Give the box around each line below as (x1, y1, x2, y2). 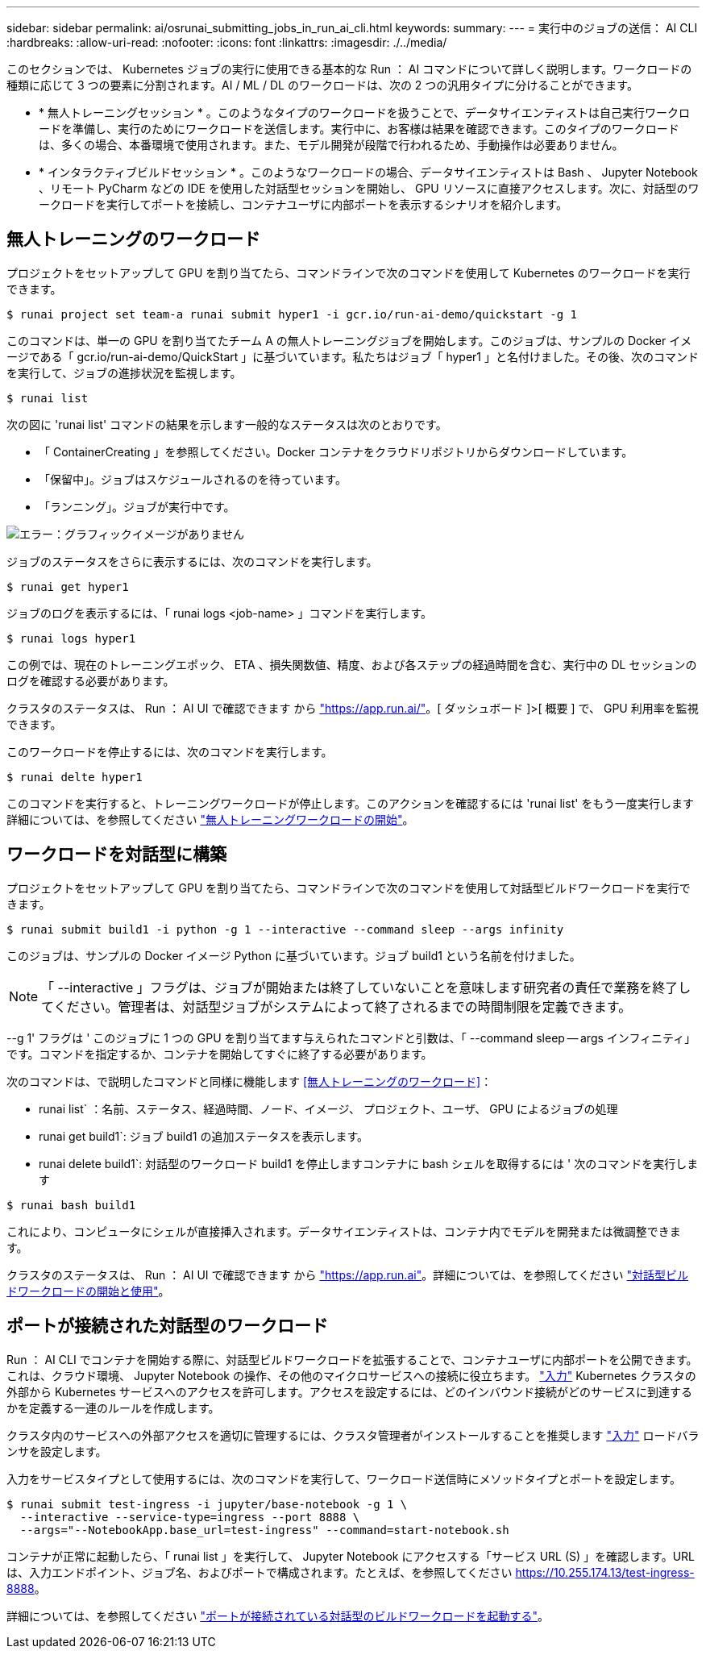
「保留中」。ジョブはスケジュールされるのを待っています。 (39, 472, 347, 486)
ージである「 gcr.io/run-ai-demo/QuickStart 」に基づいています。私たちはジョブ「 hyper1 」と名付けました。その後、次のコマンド (6, 349, 699, 364)
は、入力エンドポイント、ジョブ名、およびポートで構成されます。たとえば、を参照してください (6, 1565, 513, 1579)
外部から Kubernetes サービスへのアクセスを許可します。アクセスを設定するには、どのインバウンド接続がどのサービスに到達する (6, 1384, 692, 1399)
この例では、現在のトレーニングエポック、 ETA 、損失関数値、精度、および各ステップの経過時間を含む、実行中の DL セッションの (6, 657, 697, 672)
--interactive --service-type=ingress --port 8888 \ (19, 1510, 360, 1524)
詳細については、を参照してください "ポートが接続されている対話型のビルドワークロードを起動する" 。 (6, 1608, 550, 1623)
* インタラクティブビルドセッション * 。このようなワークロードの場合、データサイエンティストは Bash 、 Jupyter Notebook (39, 165, 698, 179)
